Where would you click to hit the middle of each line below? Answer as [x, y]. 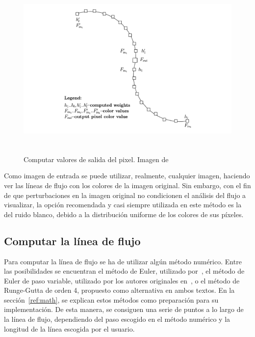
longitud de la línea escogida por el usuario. [69, 328]
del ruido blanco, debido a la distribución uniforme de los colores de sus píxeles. [124, 214]
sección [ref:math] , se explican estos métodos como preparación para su [111, 299]
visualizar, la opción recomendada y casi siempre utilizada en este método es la [123, 205]
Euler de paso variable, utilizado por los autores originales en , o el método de [122, 280]
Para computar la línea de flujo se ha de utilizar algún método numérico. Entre [123, 261]
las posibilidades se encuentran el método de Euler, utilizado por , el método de [124, 271]
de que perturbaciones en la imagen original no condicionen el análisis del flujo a [125, 195]
